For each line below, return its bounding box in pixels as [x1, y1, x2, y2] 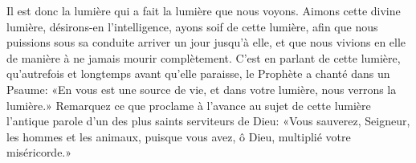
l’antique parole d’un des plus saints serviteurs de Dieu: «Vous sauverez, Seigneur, [6, 112, 410, 129]
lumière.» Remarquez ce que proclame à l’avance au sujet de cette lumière [6, 96, 371, 113]
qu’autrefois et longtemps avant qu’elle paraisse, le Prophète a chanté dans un [6, 65, 390, 82]
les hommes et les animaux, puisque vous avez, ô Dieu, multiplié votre [6, 128, 351, 145]
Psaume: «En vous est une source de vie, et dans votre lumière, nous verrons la [6, 80, 397, 97]
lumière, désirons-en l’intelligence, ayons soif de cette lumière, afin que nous [6, 18, 378, 35]
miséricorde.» [6, 144, 72, 161]
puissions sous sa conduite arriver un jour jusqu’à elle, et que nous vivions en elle [6, 34, 406, 51]
